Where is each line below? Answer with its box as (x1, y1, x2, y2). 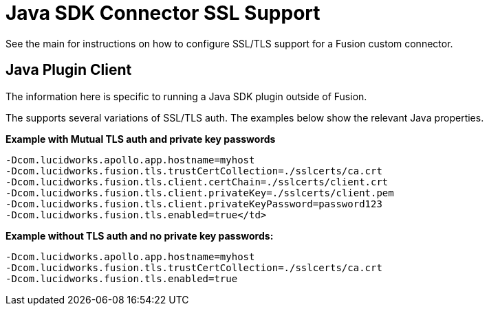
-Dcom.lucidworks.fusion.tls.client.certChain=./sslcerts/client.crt (6, 176, 389, 187)
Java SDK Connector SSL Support (6, 1, 320, 25)
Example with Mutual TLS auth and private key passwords (6, 133, 276, 145)
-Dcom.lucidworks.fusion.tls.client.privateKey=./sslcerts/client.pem (6, 187, 394, 198)
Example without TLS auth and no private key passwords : (6, 229, 274, 242)
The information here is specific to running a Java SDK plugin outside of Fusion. (6, 90, 367, 102)
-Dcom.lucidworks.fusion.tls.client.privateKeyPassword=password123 (6, 198, 382, 209)
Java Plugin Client (6, 61, 132, 79)
